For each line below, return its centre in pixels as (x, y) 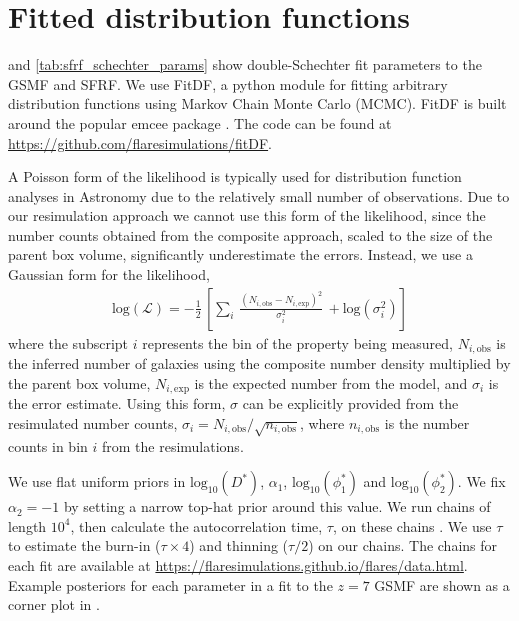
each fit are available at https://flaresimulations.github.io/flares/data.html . (238, 564)
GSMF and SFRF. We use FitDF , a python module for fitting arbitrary (228, 83)
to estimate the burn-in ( (84, 545)
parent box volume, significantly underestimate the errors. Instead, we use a (240, 254)
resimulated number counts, (93, 422)
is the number (427, 422)
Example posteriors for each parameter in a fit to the (170, 584)
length (27, 525)
